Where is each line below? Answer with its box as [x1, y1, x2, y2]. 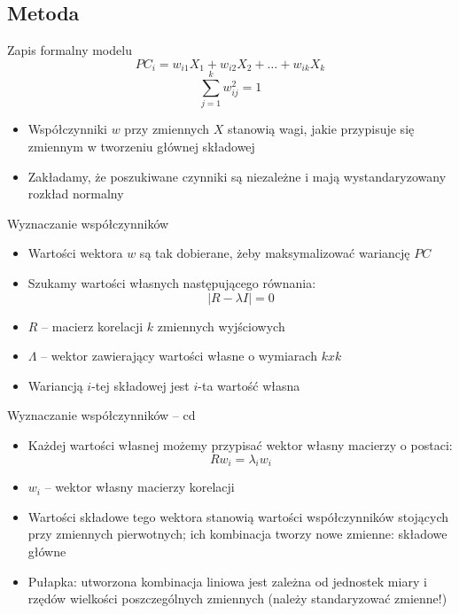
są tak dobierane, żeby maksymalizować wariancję [139, 244, 410, 262]
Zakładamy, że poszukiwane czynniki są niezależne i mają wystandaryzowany [27, 167, 447, 185]
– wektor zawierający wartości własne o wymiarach [41, 346, 317, 365]
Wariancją [27, 376, 83, 394]
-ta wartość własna [198, 376, 300, 394]
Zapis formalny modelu [7, 41, 132, 59]
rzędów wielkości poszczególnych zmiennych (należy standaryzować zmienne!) [27, 589, 447, 608]
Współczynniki [27, 120, 107, 138]
